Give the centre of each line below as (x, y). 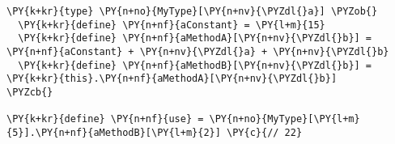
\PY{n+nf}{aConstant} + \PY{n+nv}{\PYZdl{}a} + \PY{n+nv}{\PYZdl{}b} (198, 51)
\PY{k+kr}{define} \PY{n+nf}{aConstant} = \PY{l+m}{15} (172, 25)
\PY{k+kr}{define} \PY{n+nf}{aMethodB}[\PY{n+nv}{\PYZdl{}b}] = (195, 65)
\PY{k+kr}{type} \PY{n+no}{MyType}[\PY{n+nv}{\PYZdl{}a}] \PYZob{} (192, 11)
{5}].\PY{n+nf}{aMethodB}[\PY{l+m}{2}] (114, 132)
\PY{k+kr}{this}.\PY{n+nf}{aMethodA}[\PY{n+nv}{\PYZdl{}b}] (172, 79)
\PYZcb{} (30, 92)
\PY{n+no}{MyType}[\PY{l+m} (285, 119)
